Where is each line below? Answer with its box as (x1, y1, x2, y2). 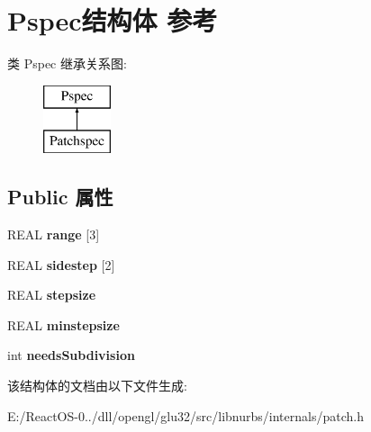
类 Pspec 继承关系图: (7, 54, 127, 73)
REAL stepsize (7, 285, 96, 304)
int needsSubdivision (7, 346, 135, 364)
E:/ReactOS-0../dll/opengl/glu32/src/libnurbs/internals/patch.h (7, 406, 364, 425)
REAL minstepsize (7, 315, 120, 334)
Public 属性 (7, 183, 113, 211)
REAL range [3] (7, 225, 100, 244)
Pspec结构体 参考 (7, 2, 218, 39)
